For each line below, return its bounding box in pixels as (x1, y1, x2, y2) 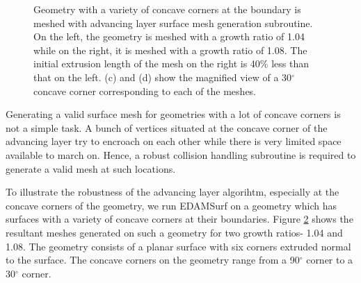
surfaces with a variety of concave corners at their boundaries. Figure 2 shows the (6, 212, 353, 226)
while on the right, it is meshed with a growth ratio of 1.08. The (33, 42, 307, 57)
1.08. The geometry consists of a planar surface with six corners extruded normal (6, 239, 351, 253)
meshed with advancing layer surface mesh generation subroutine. (33, 15, 313, 30)
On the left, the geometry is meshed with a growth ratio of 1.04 (33, 29, 305, 44)
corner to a (306, 252, 353, 267)
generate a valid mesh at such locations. (6, 161, 176, 175)
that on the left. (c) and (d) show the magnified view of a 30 (33, 69, 292, 84)
